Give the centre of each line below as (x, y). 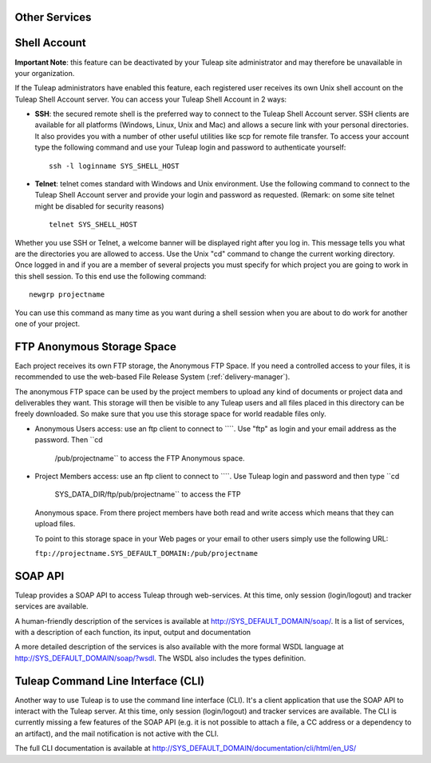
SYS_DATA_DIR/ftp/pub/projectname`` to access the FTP (148, 494)
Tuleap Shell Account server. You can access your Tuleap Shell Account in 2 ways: (151, 99)
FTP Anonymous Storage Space (96, 347)
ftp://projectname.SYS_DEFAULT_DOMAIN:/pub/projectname (146, 553)
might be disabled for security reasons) (99, 206)
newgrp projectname (67, 295)
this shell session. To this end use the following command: (111, 276)
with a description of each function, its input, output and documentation (133, 633)
